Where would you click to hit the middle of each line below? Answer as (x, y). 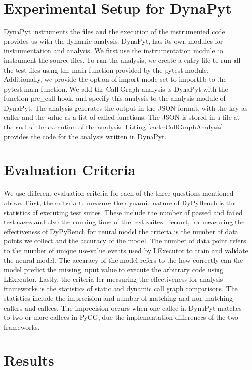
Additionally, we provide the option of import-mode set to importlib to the (115, 79)
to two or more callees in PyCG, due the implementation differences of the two (121, 317)
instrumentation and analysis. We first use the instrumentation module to (114, 50)
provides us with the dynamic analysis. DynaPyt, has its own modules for (114, 41)
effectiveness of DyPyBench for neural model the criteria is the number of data (121, 231)
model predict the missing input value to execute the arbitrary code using (114, 269)
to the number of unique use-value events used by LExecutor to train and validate (126, 250)
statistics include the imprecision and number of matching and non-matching (118, 298)
